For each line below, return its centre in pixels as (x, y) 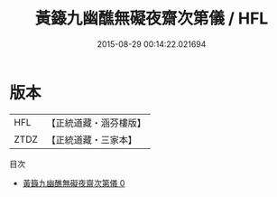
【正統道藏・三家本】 (92, 139)
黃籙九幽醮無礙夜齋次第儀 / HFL (152, 19)
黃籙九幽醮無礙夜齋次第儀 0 (74, 183)
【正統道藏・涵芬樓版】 (97, 123)
